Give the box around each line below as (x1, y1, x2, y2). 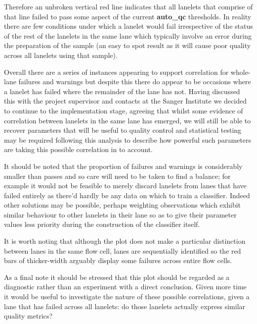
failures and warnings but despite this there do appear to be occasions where (18, 76, 251, 87)
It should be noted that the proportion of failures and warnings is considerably (4, 161, 243, 171)
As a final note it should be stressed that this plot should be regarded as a (4, 271, 230, 282)
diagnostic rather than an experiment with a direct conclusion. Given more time (4, 281, 247, 292)
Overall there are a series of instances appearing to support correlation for (4, 66, 229, 77)
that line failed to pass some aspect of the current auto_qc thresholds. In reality (4, 11, 252, 21)
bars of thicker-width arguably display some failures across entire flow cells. (4, 255, 232, 266)
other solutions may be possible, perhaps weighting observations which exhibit (4, 200, 241, 210)
